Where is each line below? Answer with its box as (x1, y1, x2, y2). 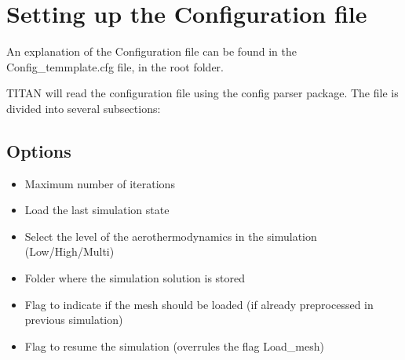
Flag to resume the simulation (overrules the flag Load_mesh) (24, 337, 324, 354)
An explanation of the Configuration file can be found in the (6, 43, 297, 60)
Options (6, 138, 71, 162)
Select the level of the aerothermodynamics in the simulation (24, 227, 317, 244)
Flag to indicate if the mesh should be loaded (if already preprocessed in (24, 296, 374, 312)
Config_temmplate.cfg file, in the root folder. (6, 58, 224, 75)
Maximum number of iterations (24, 175, 175, 191)
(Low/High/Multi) (24, 243, 115, 260)
